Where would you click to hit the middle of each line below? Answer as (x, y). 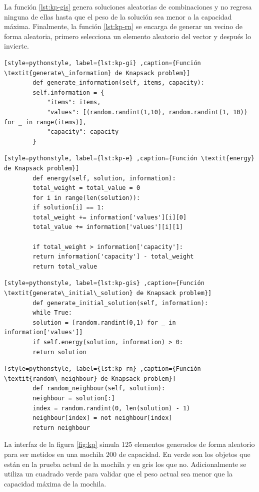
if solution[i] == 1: (68, 208)
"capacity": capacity (83, 132)
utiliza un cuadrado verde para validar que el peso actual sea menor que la (118, 474)
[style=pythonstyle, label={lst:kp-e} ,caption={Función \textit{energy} (129, 159)
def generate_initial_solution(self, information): (120, 303)
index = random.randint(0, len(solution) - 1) (111, 408)
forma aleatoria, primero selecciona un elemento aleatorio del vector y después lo (127, 36)
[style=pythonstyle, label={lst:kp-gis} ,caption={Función (104, 283)
